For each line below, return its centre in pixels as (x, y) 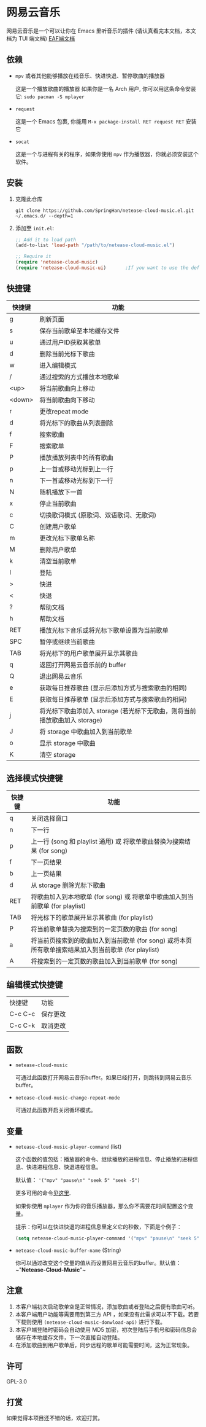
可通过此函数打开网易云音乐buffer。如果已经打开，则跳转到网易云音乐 (103, 1077)
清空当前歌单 (58, 561)
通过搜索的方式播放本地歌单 (79, 377)
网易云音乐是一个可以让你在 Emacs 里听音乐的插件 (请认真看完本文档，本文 (101, 31)
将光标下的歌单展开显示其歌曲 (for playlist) (92, 917)
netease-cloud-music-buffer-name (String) (68, 1250)
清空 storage (57, 754)
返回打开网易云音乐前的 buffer (83, 665)
